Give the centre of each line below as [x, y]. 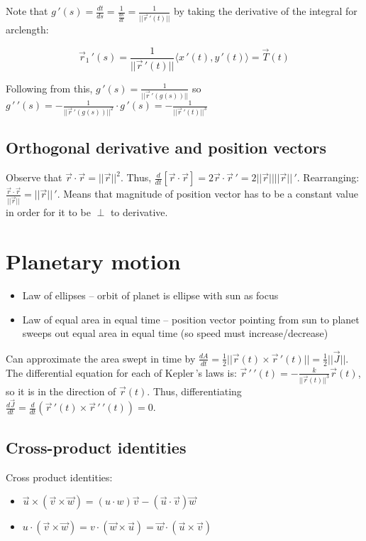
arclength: [27, 29]
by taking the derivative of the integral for [266, 11]
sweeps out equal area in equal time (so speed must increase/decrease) [175, 333]
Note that [27, 11]
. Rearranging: [328, 177]
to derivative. [139, 212]
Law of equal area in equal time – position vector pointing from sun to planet [191, 319]
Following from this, [49, 88]
